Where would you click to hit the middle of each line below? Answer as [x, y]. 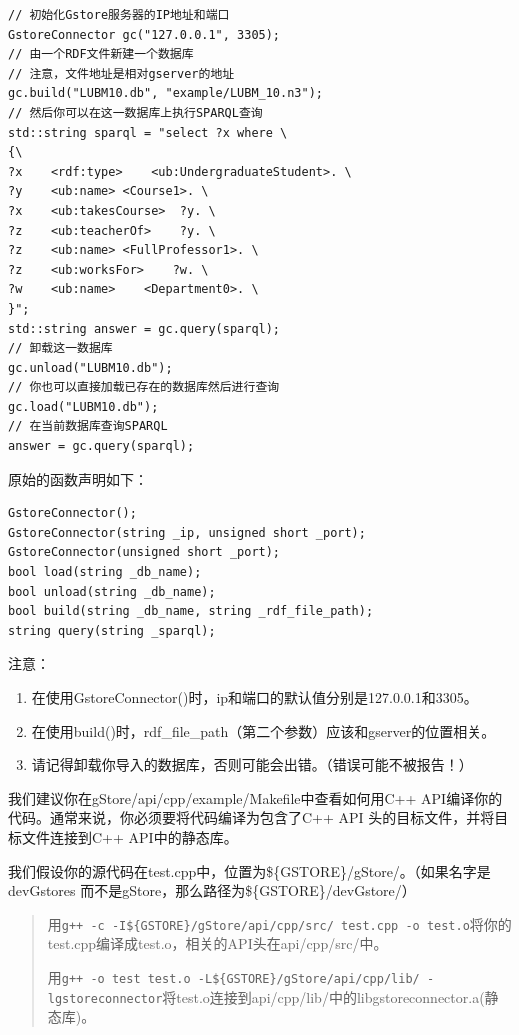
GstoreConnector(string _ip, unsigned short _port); [187, 532]
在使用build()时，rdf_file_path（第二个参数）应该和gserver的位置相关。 [263, 730]
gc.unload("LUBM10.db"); [90, 367]
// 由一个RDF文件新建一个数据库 [101, 54]
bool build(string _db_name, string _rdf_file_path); [191, 611]
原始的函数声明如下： [78, 478]
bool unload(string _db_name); [112, 591]
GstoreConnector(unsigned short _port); [144, 552]
